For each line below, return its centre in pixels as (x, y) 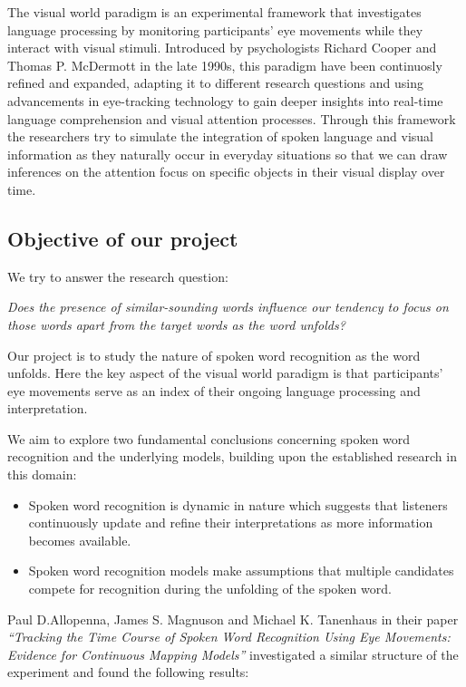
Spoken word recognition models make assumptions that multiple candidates (241, 571)
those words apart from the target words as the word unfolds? (176, 324)
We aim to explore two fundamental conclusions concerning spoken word (209, 438)
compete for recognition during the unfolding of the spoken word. (210, 589)
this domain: (42, 474)
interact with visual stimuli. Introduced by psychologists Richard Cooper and (222, 48)
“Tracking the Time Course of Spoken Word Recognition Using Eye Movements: (229, 637)
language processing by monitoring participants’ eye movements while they (215, 29)
